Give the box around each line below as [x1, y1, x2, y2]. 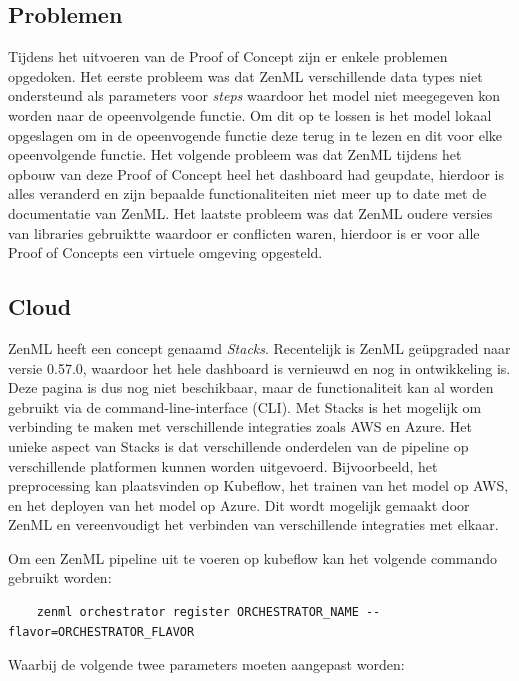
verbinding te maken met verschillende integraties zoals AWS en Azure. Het [8, 416, 472, 437]
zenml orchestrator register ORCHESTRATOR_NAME [36, 605, 359, 620]
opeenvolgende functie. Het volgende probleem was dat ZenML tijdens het [8, 144, 462, 165]
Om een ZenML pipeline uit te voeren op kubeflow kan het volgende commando [8, 547, 498, 568]
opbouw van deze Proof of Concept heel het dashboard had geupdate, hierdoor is [8, 163, 504, 184]
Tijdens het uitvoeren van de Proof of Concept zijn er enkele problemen [8, 46, 448, 67]
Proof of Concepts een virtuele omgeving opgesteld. [8, 242, 323, 263]
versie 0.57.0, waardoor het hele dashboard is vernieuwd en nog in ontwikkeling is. [8, 357, 511, 378]
